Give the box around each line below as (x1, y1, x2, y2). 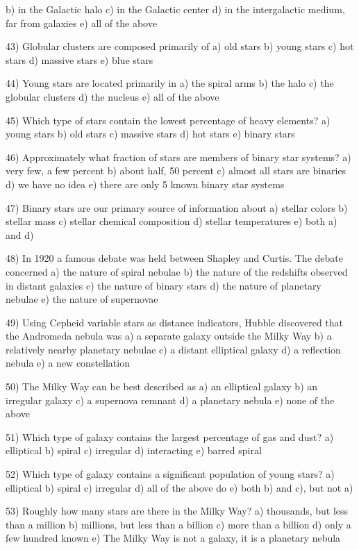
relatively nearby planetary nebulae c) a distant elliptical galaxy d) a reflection (6, 342, 341, 356)
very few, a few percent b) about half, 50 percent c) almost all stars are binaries (6, 163, 347, 178)
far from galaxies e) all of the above (6, 15, 157, 30)
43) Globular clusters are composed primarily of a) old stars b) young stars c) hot (6, 39, 354, 53)
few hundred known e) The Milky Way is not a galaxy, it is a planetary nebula (6, 531, 341, 545)
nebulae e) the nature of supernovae (6, 292, 158, 306)
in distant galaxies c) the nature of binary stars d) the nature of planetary (6, 278, 322, 292)
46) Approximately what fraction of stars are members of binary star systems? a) (6, 149, 351, 164)
